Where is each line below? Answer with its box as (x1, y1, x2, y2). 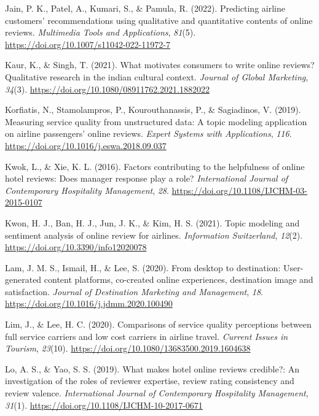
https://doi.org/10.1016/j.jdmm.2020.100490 (5, 297, 173, 310)
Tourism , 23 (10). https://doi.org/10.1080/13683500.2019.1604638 (5, 342, 251, 355)
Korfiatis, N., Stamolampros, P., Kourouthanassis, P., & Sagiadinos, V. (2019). (5, 103, 301, 116)
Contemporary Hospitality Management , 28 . (5, 183, 169, 196)
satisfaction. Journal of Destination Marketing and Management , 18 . (5, 285, 263, 298)
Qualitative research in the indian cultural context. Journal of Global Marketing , (5, 70, 309, 83)
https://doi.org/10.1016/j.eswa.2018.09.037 (5, 139, 167, 152)
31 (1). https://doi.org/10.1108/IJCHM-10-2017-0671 (5, 398, 203, 411)
